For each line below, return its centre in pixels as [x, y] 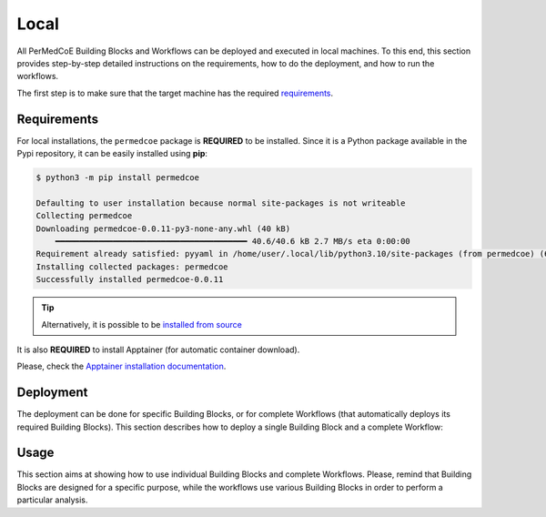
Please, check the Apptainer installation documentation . [121, 366]
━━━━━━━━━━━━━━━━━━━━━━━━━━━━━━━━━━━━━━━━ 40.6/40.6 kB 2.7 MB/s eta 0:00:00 [233, 241]
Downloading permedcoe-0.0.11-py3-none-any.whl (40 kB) [163, 228]
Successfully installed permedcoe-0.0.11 [130, 279]
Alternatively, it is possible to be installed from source [142, 324]
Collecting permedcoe [84, 216]
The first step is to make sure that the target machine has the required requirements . [175, 93]
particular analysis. [52, 500]
